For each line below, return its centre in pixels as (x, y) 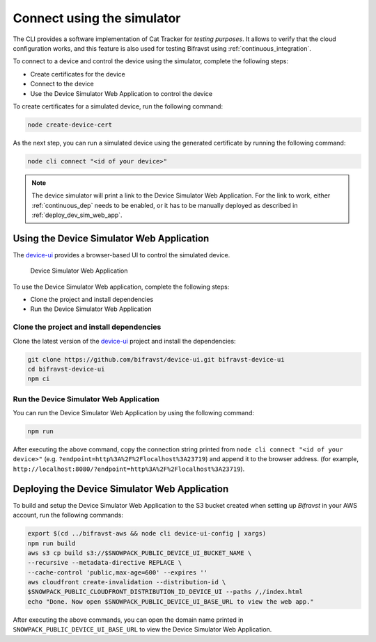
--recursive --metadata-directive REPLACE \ (105, 563)
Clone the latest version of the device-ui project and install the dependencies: (124, 341)
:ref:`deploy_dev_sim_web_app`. (77, 215)
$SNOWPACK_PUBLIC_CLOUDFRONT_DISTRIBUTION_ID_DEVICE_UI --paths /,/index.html (165, 592)
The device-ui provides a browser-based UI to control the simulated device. (122, 255)
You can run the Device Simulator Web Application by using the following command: (133, 413)
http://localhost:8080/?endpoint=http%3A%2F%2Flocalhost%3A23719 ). (129, 469)
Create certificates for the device (78, 74)
